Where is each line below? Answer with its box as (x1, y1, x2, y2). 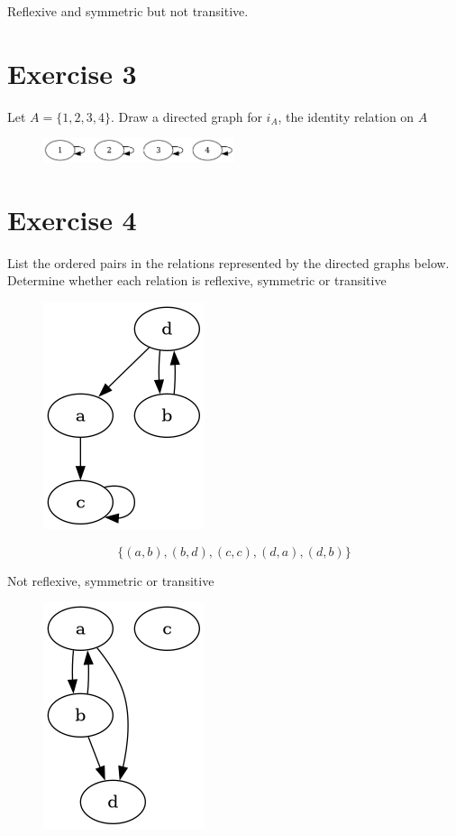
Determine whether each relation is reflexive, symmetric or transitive (7, 271, 387, 290)
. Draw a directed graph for (110, 107, 262, 125)
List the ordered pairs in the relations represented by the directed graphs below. (7, 253, 450, 272)
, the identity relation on (278, 107, 415, 125)
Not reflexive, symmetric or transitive (7, 571, 214, 590)
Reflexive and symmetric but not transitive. (7, 2, 249, 20)
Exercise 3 (7, 54, 137, 91)
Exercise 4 (7, 200, 137, 237)
